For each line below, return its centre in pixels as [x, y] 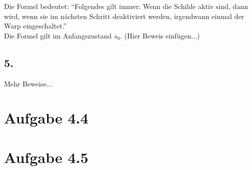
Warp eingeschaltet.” [35, 26]
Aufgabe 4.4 [46, 118]
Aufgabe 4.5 [46, 157]
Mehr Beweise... [28, 83]
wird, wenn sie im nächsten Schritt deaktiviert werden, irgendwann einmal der [124, 16]
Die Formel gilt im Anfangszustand [58, 35]
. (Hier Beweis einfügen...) [160, 35]
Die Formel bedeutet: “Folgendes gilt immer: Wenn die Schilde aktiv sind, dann [126, 6]
